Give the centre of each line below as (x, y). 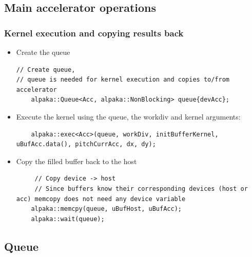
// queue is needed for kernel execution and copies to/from (123, 80)
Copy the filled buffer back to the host (76, 161)
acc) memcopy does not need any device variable (101, 199)
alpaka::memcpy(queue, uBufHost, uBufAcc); (106, 209)
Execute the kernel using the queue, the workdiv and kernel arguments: (128, 116)
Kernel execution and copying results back (94, 33)
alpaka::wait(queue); (68, 219)
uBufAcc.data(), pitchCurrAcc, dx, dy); (86, 144)
